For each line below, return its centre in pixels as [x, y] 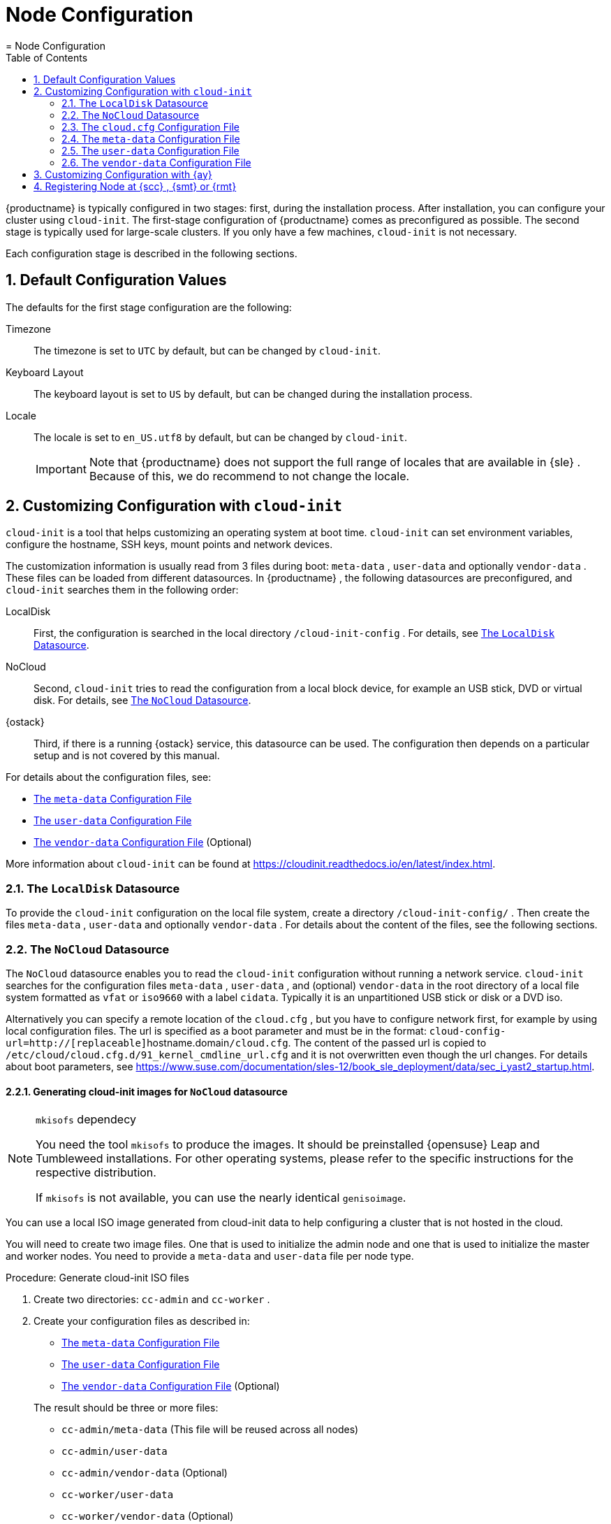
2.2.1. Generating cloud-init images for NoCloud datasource [147, 1091]
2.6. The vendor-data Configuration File [156, 162]
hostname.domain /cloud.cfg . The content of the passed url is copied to [317, 1042]
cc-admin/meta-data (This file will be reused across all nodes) [210, 1430]
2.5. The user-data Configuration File [150, 150]
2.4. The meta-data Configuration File [151, 138]
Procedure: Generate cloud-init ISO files [97, 1278]
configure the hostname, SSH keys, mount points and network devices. [169, 545]
